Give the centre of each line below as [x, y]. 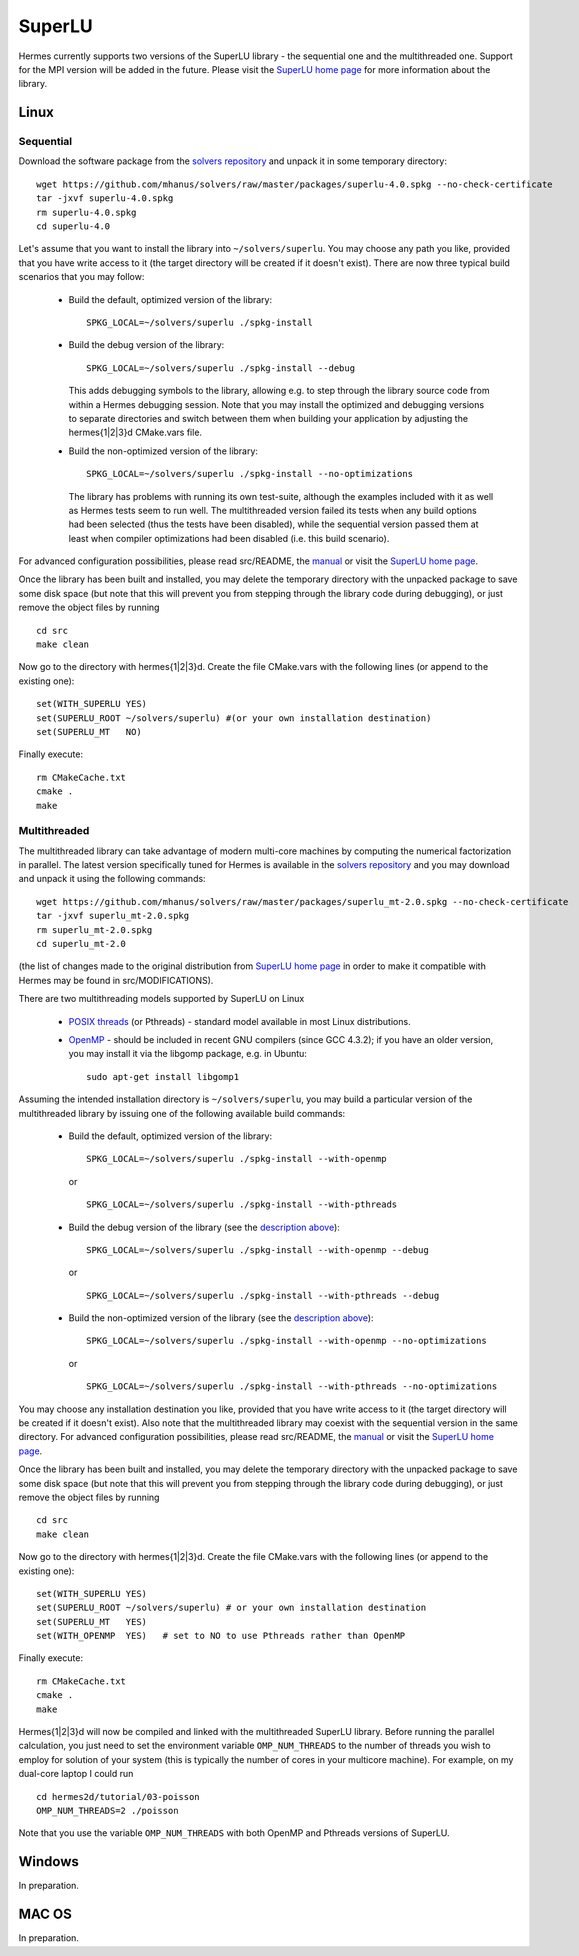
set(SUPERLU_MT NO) [89, 731]
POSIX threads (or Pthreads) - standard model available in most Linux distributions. [239, 1021]
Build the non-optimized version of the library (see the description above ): [221, 1318]
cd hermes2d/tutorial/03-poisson [118, 1796]
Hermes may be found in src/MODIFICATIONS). [116, 980]
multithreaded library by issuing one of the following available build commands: [182, 1113]
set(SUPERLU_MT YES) [92, 1621]
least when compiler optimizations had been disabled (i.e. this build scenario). [229, 538]
